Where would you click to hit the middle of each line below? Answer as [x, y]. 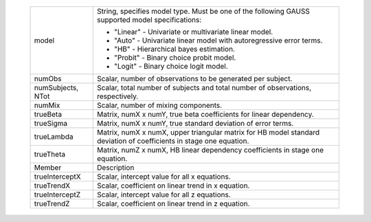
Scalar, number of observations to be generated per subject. [195, 79]
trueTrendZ [52, 204]
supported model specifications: [149, 20]
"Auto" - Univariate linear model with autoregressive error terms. [218, 40]
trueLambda [54, 136]
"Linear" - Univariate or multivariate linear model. [194, 32]
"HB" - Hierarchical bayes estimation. [175, 49]
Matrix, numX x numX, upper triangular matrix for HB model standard [208, 132]
